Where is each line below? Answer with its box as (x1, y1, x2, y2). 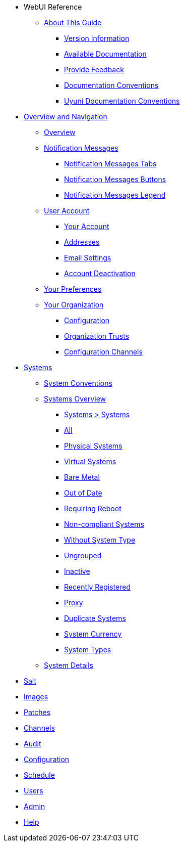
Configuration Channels (64, 347, 143, 356)
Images (24, 692, 48, 701)
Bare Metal (64, 473, 100, 481)
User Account (44, 206, 90, 215)
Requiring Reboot (64, 504, 121, 513)
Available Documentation (64, 50, 147, 58)
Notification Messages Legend (64, 191, 166, 199)
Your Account (64, 222, 109, 231)
